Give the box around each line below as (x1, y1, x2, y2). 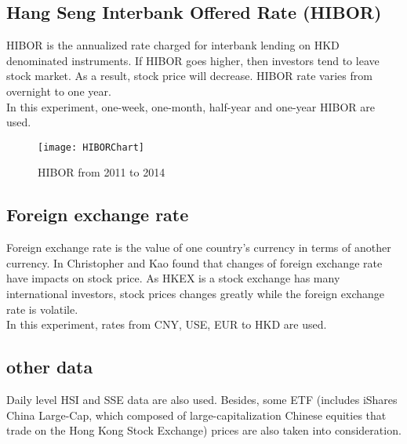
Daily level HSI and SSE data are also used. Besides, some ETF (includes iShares (6, 391, 398, 407)
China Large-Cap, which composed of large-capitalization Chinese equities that (6, 406, 387, 423)
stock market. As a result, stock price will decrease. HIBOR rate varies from (6, 67, 372, 84)
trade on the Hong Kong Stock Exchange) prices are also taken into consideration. (6, 422, 402, 439)
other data (6, 355, 93, 379)
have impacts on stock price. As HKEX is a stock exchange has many (6, 270, 340, 286)
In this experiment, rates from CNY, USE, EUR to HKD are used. (6, 316, 327, 333)
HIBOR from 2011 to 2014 (38, 164, 165, 180)
